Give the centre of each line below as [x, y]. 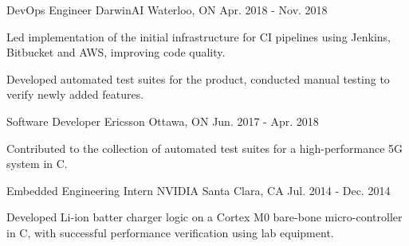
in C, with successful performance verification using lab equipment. [170, 232]
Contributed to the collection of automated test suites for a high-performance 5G [205, 148]
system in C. [37, 164]
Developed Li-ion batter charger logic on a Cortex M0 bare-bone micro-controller [204, 217]
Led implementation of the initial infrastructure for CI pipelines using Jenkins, [199, 36]
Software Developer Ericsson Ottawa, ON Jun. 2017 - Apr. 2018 [163, 121]
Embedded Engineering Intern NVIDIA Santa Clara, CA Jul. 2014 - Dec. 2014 [199, 190]
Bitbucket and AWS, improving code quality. [116, 52]
